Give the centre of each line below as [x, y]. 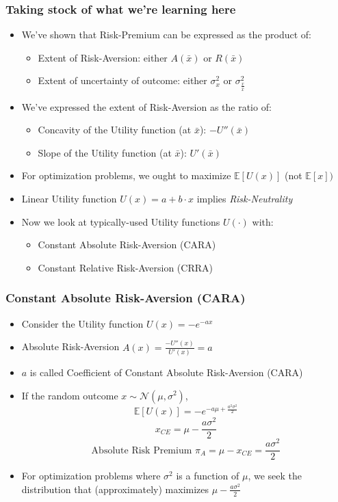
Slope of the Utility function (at [105, 152]
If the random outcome [70, 395]
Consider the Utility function [82, 323]
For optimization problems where [91, 476]
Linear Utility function [69, 199]
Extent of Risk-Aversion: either [103, 57]
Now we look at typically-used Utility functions [121, 221]
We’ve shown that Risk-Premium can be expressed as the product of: [167, 35]
